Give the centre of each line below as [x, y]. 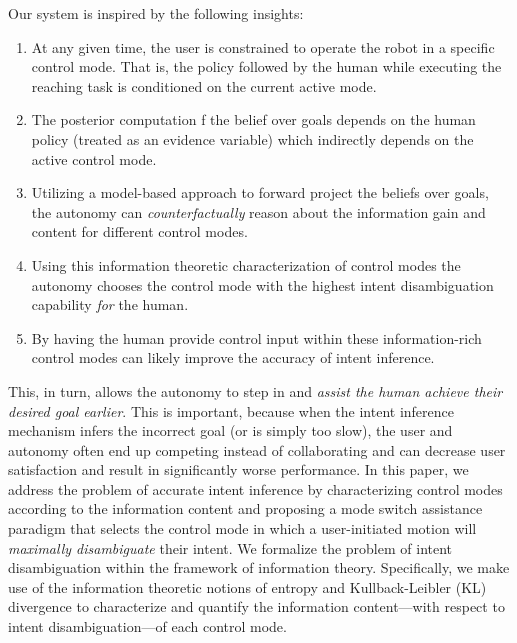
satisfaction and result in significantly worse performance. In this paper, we [238, 469]
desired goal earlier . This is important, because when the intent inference [231, 410]
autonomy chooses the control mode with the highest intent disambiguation [262, 284]
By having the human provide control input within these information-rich [256, 337]
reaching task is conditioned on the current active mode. [204, 85]
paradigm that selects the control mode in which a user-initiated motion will [242, 528]
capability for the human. [110, 304]
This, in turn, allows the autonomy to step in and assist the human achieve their [255, 390]
